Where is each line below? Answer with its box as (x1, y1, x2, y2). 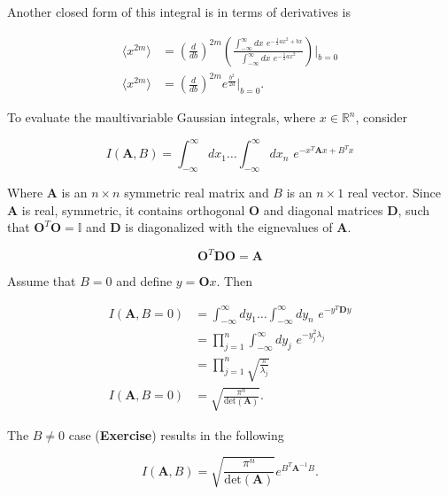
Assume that (7, 272, 76, 290)
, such (398, 200, 430, 219)
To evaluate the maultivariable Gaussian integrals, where (7, 108, 316, 127)
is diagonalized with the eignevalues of (125, 218, 333, 236)
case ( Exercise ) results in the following (68, 425, 284, 444)
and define (116, 272, 173, 290)
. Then (216, 272, 252, 290)
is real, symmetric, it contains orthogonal (21, 200, 245, 219)
